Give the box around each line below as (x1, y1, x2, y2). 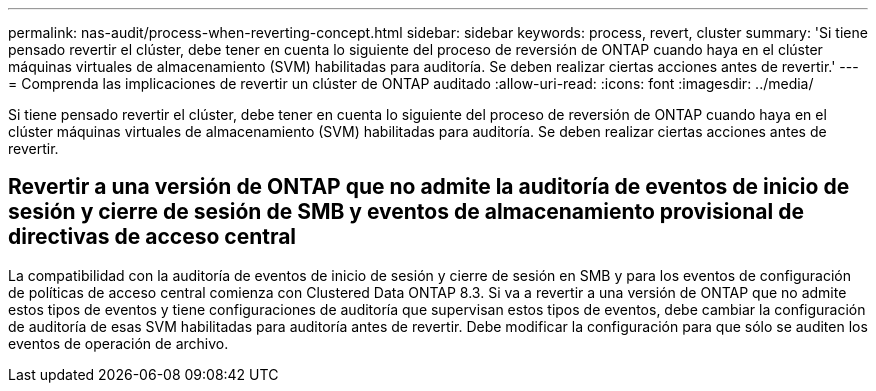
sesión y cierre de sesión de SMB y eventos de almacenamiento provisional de (8, 199, 804, 225)
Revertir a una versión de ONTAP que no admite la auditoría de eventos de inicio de (8, 174, 850, 200)
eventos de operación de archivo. (8, 334, 229, 352)
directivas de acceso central (8, 224, 297, 250)
